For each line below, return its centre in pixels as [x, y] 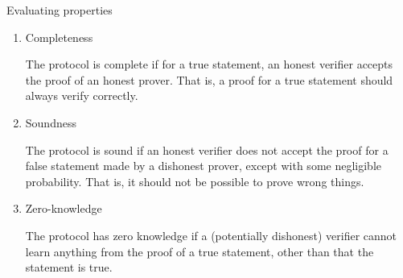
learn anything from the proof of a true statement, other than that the [199, 251]
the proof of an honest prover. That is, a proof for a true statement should [209, 79]
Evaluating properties [60, 10]
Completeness [59, 37]
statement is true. [69, 267]
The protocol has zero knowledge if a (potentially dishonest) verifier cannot [211, 235]
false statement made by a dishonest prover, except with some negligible [203, 166]
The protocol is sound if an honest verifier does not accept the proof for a [207, 149]
